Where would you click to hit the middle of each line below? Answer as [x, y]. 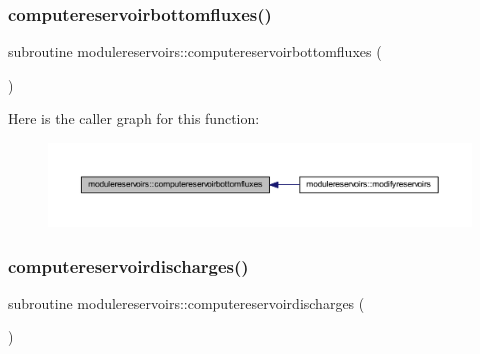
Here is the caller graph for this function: [134, 118]
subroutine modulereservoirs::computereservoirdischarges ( [186, 302]
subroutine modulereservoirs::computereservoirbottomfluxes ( [195, 51]
